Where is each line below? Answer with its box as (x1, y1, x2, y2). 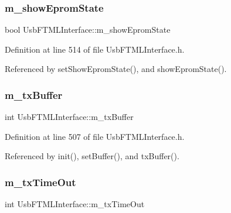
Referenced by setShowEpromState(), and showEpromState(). (5, 63, 227, 75)
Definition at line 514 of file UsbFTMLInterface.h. (5, 43, 185, 55)
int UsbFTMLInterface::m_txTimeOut (5, 198, 145, 210)
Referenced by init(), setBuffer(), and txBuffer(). (5, 150, 179, 162)
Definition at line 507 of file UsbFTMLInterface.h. (5, 130, 185, 142)
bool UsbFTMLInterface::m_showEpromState (5, 23, 171, 36)
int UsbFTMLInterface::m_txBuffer (5, 111, 134, 123)
